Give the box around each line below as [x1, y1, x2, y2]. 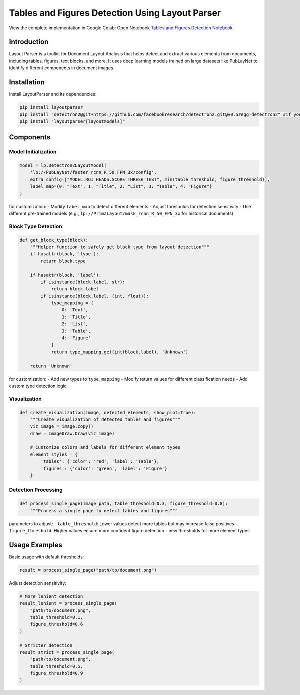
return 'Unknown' [30, 363, 73, 369]
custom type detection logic [9, 383, 67, 389]
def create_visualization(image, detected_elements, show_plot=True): [19, 410, 197, 415]
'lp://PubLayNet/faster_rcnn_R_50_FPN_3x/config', [30, 170, 157, 175]
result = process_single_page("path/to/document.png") [19, 567, 157, 573]
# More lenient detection [19, 593, 83, 599]
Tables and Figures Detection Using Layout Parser [9, 7, 221, 18]
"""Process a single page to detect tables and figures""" [30, 508, 178, 513]
